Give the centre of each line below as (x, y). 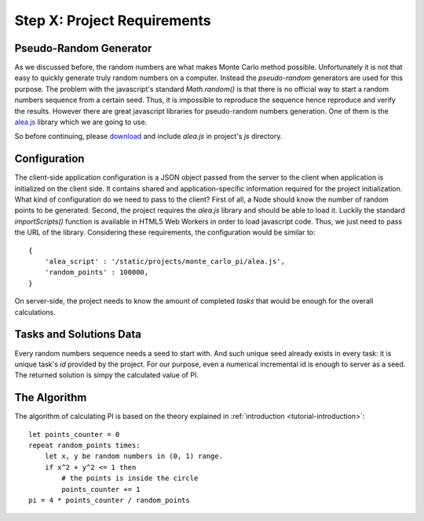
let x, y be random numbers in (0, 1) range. (134, 456)
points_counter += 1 (101, 489)
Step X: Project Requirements (113, 20)
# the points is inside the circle (130, 478)
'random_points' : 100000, (97, 272)
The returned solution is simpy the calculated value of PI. (107, 375)
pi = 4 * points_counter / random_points (109, 500)
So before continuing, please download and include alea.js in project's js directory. (148, 137)
